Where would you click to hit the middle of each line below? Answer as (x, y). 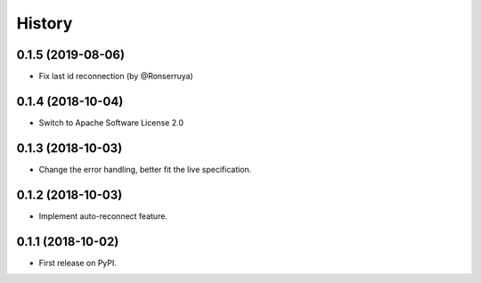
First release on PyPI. (78, 263)
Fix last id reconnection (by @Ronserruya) (116, 77)
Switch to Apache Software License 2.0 (111, 122)
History (45, 23)
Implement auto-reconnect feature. (103, 216)
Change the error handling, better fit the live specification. (145, 169)
